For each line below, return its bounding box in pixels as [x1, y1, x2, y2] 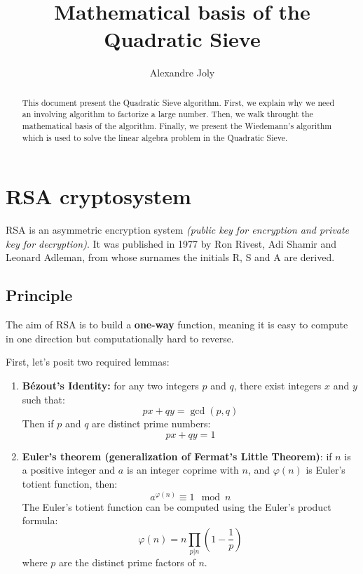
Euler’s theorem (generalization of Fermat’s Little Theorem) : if [22, 448, 332, 463]
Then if [22, 416, 54, 431]
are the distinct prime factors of [58, 555, 196, 570]
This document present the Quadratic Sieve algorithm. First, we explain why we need [22, 96, 335, 108]
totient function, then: [22, 476, 118, 490]
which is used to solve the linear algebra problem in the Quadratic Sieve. [22, 131, 288, 143]
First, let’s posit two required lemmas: [6, 354, 170, 369]
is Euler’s [306, 462, 345, 477]
